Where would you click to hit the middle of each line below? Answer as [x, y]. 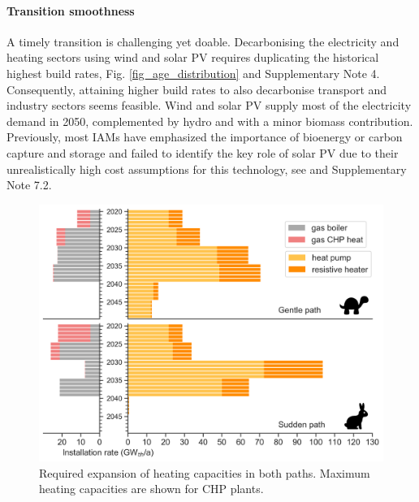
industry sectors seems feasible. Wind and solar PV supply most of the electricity [209, 105]
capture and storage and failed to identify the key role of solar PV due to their [203, 152]
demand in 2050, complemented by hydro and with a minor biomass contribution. [210, 121]
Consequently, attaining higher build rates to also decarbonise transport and [197, 89]
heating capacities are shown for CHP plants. [151, 489]
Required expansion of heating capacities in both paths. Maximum [205, 472]
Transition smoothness [71, 10]
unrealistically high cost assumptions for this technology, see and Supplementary [207, 169]
